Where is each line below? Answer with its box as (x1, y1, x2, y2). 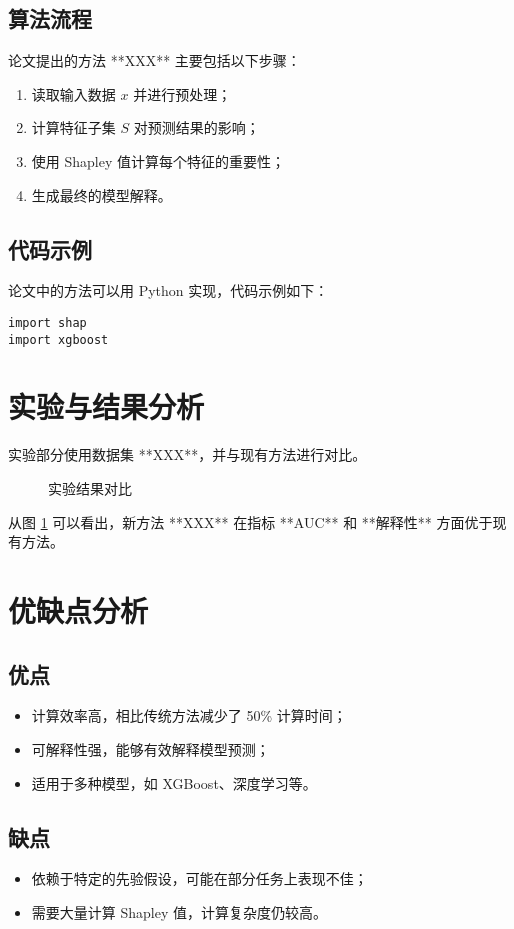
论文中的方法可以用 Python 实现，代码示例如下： (8, 280, 329, 301)
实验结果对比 (48, 478, 132, 498)
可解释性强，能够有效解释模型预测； (31, 738, 270, 759)
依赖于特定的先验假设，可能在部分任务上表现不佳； (31, 868, 368, 889)
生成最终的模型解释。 (31, 184, 172, 205)
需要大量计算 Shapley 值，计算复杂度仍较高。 (31, 901, 327, 922)
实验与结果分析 (8, 386, 205, 427)
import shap (8, 315, 87, 330)
